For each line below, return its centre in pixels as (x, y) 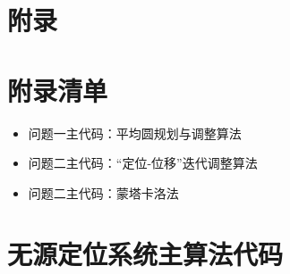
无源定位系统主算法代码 (145, 254)
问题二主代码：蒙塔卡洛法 (103, 192)
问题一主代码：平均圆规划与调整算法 (135, 133)
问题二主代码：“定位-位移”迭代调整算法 (143, 163)
